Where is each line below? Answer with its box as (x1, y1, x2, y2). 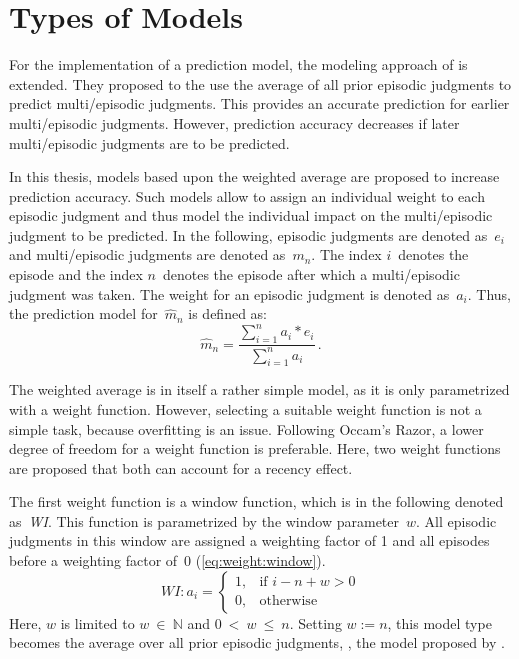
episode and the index (9, 264, 143, 285)
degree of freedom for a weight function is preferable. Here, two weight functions (9, 438, 501, 459)
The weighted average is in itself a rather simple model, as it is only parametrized (9, 379, 510, 400)
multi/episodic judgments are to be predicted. (9, 132, 290, 153)
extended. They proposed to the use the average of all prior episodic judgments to (9, 73, 512, 94)
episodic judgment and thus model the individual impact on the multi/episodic (9, 205, 493, 226)
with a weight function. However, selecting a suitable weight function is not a (9, 398, 482, 419)
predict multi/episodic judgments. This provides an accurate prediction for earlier (9, 93, 510, 114)
